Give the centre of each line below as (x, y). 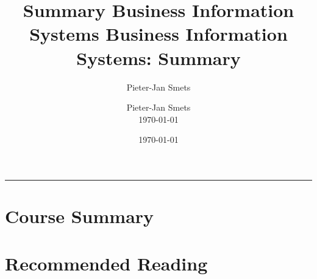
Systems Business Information (158, 34)
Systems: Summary (158, 57)
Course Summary (80, 216)
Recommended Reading (106, 263)
